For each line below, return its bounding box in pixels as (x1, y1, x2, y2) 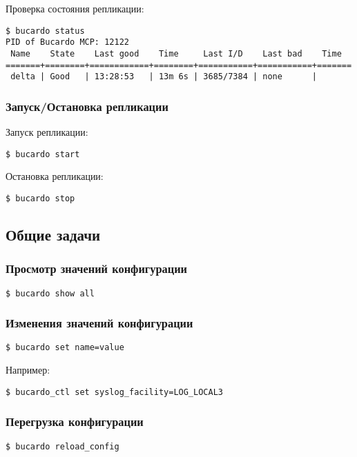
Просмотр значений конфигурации (6, 260, 188, 277)
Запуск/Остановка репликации (6, 97, 168, 114)
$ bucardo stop (6, 193, 75, 203)
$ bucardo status (6, 26, 85, 36)
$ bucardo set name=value (6, 343, 124, 353)
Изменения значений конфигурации (6, 314, 193, 332)
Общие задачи (6, 223, 101, 245)
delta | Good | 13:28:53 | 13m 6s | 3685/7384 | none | (10, 72, 318, 82)
